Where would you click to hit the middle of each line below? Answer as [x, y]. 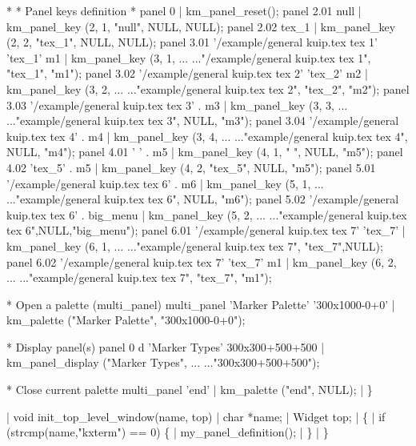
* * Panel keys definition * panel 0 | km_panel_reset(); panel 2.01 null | [184, 10]
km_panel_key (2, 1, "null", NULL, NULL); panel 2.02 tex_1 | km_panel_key [201, 26]
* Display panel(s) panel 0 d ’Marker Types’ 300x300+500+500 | [166, 346]
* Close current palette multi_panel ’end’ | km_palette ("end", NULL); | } [190, 390]
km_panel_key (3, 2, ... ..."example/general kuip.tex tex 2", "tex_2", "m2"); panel [208, 88]
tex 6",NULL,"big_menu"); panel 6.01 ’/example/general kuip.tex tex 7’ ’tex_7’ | [206, 230]
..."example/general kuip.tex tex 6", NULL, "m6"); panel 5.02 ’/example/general [203, 199]
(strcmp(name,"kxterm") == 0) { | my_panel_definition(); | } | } [168, 432]
